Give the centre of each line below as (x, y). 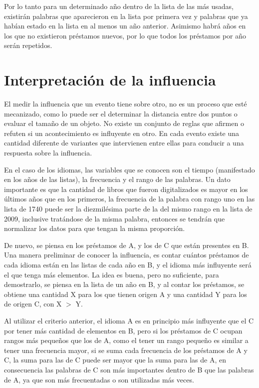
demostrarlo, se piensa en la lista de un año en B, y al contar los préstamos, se (124, 284)
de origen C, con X (33, 304)
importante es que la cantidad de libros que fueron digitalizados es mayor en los (126, 189)
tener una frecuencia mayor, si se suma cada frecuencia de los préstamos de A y (126, 350)
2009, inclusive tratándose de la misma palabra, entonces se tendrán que (115, 218)
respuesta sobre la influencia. (48, 153)
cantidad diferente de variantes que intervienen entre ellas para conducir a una (124, 143)
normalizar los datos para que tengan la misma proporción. (95, 228)
